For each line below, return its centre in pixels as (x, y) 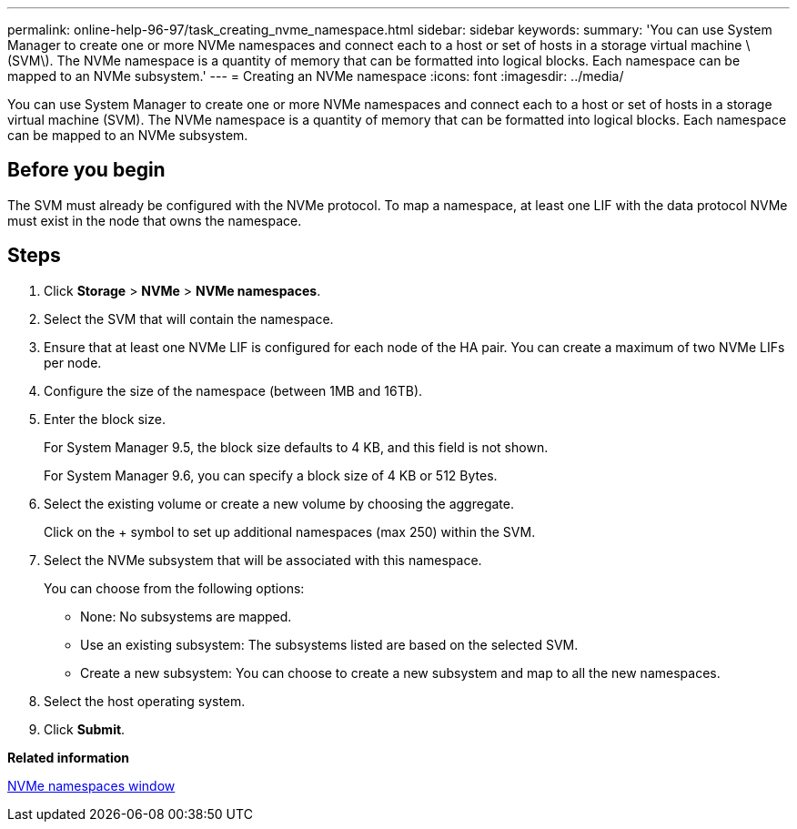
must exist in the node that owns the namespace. (155, 220)
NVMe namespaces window (91, 785)
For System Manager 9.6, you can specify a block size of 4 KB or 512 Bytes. (271, 475)
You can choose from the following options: (174, 588)
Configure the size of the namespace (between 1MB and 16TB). (233, 390)
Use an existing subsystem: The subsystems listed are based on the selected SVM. (329, 644)
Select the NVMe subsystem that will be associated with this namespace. (263, 560)
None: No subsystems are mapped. (186, 616)
